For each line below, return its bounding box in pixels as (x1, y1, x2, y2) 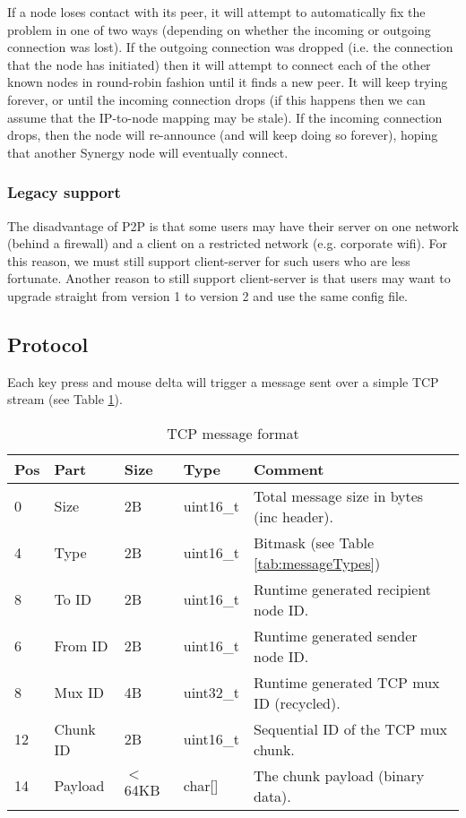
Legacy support (7, 181, 121, 203)
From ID (54, 635, 108, 657)
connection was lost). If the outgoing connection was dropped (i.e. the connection (7, 38, 453, 56)
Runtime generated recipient (253, 578, 432, 599)
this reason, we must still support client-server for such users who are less (7, 251, 410, 270)
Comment (253, 458, 324, 479)
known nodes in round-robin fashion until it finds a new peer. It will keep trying (7, 73, 448, 91)
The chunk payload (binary (253, 764, 425, 786)
